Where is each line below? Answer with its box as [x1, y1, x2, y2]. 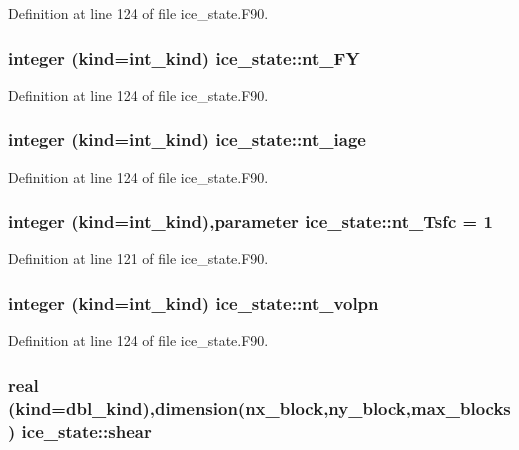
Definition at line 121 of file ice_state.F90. [8, 248, 269, 269]
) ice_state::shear [8, 418, 152, 443]
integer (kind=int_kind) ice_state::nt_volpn [8, 290, 379, 315]
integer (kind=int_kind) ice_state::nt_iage [8, 127, 366, 152]
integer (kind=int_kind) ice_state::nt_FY [8, 45, 360, 70]
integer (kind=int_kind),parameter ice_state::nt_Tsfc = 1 [8, 209, 493, 234]
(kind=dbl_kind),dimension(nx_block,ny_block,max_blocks [8, 395, 511, 420]
